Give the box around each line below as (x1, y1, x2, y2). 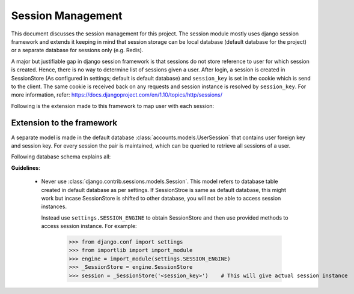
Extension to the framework (11, 118, 118, 128)
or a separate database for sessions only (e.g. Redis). (11, 47, 144, 54)
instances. (41, 203, 67, 210)
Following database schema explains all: (11, 153, 111, 160)
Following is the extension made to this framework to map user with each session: (11, 102, 215, 109)
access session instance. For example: (41, 223, 138, 230)
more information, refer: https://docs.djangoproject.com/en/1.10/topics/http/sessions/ (11, 91, 222, 98)
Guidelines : (11, 164, 40, 171)
